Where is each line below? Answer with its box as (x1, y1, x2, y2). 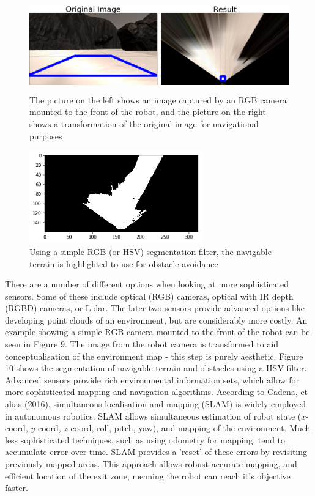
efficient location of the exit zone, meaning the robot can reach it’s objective (5, 469, 291, 482)
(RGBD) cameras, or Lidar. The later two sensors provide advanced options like (5, 302, 305, 314)
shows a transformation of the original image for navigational (29, 117, 259, 130)
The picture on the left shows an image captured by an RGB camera (29, 93, 287, 106)
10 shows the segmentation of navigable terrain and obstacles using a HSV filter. (5, 361, 307, 374)
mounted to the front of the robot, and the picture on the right (29, 105, 266, 118)
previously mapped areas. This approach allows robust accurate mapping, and (5, 457, 297, 470)
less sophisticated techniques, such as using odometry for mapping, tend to (5, 433, 286, 446)
